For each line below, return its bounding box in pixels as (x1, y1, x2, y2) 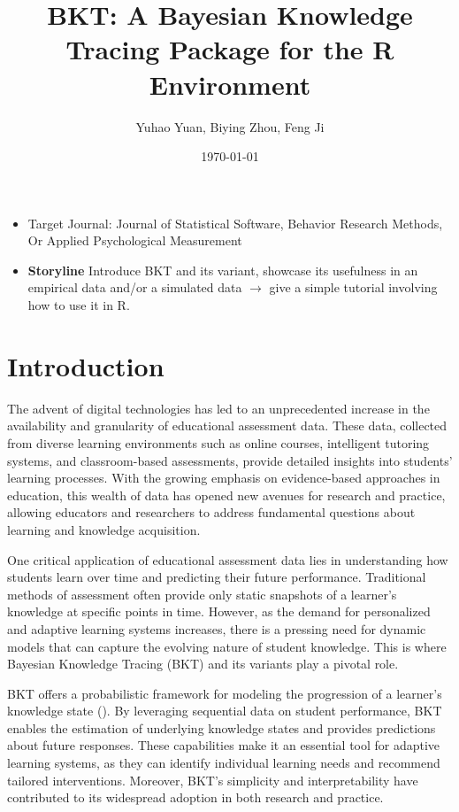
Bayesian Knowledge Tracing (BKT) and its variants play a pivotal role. (7, 654, 399, 673)
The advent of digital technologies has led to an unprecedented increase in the (7, 398, 430, 417)
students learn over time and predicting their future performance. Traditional (7, 568, 426, 586)
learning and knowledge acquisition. (7, 520, 201, 538)
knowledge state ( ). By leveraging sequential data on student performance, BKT (7, 701, 442, 720)
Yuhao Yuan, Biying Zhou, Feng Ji (135, 117, 325, 135)
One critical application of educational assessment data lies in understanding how (7, 550, 448, 568)
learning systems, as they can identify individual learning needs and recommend (7, 754, 440, 772)
